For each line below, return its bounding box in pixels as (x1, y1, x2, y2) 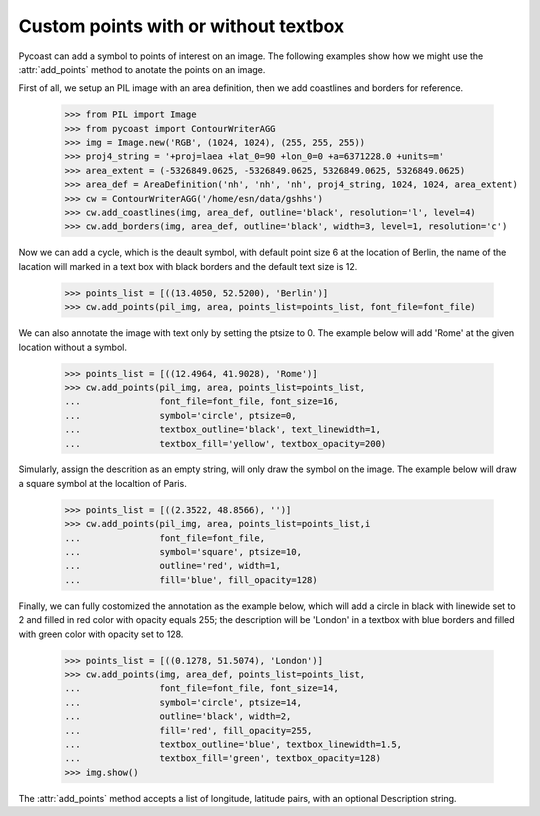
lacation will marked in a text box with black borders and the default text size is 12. (18, 260, 358, 272)
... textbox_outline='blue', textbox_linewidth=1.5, (64, 738, 403, 750)
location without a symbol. (18, 341, 127, 353)
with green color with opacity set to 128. (18, 628, 184, 640)
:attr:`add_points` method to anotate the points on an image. (18, 63, 266, 75)
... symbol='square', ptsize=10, (64, 546, 302, 558)
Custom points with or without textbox (18, 15, 345, 37)
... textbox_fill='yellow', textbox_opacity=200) (64, 438, 387, 449)
